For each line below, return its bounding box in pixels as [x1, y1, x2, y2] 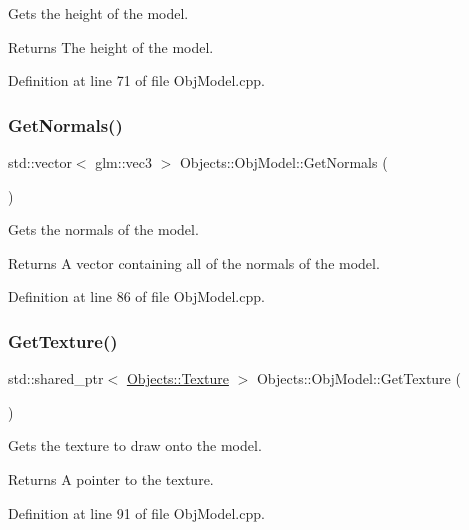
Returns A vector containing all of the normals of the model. [8, 252, 380, 273]
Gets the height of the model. [8, 3, 189, 23]
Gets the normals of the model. [8, 219, 199, 240]
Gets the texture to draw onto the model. [8, 435, 262, 456]
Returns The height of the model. [8, 36, 214, 57]
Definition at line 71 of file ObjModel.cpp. [8, 70, 265, 91]
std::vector [8, 152, 72, 172]
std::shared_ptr [8, 368, 104, 389]
